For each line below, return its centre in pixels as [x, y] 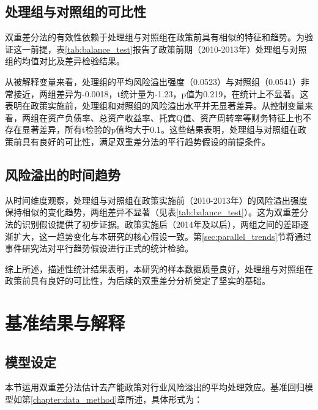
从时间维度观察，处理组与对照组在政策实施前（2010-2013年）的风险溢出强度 [156, 200]
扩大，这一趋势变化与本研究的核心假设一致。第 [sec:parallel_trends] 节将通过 [162, 236]
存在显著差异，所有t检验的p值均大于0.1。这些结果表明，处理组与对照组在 [152, 129]
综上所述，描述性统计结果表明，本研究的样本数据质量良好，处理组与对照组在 [159, 268]
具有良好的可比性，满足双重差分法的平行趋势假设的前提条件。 [146, 141]
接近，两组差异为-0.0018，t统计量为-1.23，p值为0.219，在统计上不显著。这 [161, 93]
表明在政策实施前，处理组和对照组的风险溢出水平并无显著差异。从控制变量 [155, 106]
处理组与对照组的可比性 [76, 11]
